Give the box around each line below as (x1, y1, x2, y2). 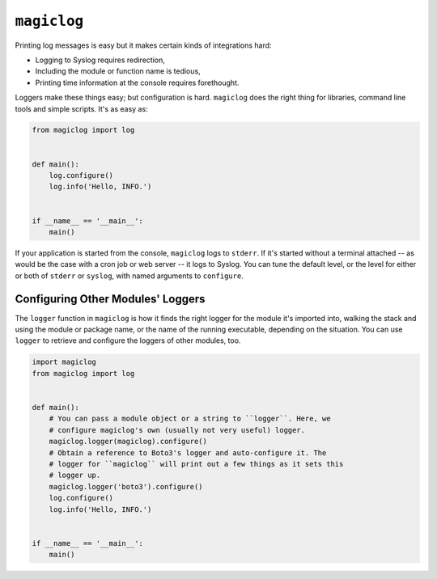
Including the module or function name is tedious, (35, 66, 202, 76)
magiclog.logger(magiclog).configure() (49, 437, 208, 446)
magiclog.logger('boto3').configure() (49, 482, 203, 491)
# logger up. (49, 471, 101, 480)
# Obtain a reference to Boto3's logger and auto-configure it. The (49, 448, 327, 457)
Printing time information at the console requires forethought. (35, 78, 240, 87)
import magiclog (32, 357, 97, 367)
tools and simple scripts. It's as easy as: (15, 104, 149, 113)
